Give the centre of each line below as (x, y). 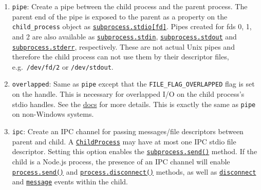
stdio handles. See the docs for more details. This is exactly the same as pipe (134, 104)
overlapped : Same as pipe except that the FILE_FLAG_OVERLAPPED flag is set (133, 84)
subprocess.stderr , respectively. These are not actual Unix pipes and (123, 46)
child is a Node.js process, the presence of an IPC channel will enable (121, 161)
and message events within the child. (70, 182)
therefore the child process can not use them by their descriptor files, (120, 57)
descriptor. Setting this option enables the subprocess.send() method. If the (135, 151)
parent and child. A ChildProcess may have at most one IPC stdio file (124, 141)
